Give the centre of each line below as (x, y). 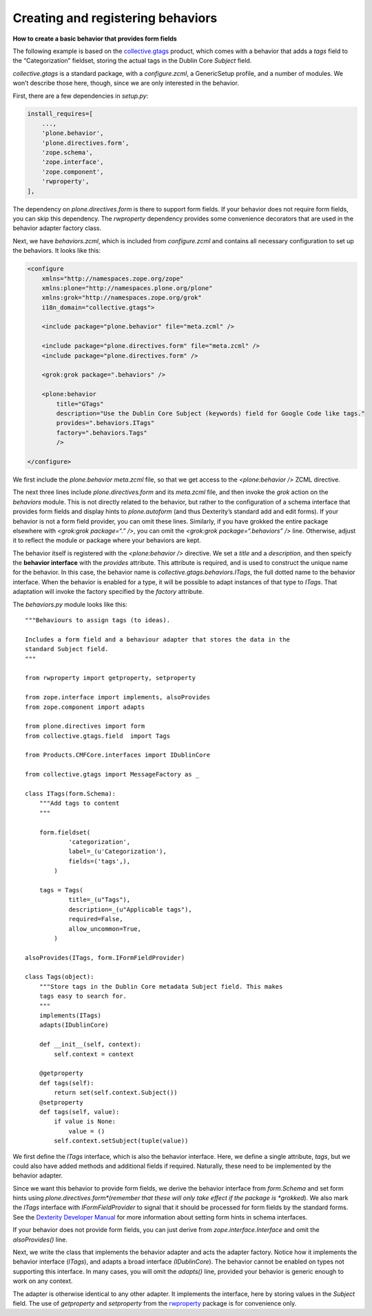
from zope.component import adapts (85, 707)
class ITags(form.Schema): (71, 794)
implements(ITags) (70, 1016)
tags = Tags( (61, 890)
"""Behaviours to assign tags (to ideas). (98, 620)
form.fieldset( (65, 832)
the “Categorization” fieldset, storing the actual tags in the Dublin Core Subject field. (132, 61)
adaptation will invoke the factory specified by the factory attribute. (108, 592)
